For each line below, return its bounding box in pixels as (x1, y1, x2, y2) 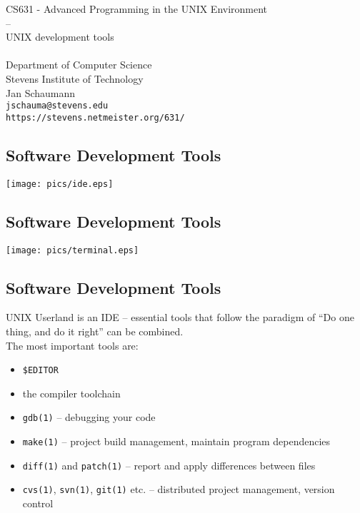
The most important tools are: (6, 337, 139, 352)
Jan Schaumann (6, 85, 76, 100)
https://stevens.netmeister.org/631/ (6, 112, 185, 123)
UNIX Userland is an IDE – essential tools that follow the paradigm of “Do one (6, 310, 354, 325)
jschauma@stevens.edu (6, 101, 109, 111)
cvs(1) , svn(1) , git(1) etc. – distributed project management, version (22, 482, 335, 497)
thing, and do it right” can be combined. (6, 323, 184, 338)
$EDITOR (22, 365, 59, 376)
